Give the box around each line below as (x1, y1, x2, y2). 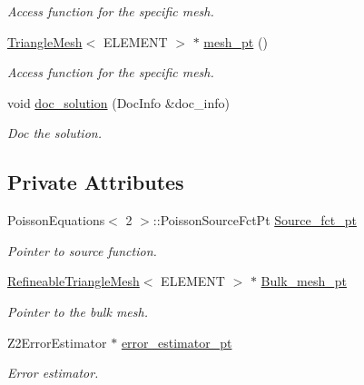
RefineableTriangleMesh (7, 271, 140, 291)
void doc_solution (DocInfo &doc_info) (7, 93, 230, 112)
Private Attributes (7, 168, 184, 196)
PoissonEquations (7, 211, 105, 230)
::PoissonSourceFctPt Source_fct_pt (152, 211, 357, 230)
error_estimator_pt (121, 332, 232, 351)
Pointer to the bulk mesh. (7, 301, 148, 321)
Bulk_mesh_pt (261, 271, 347, 291)
